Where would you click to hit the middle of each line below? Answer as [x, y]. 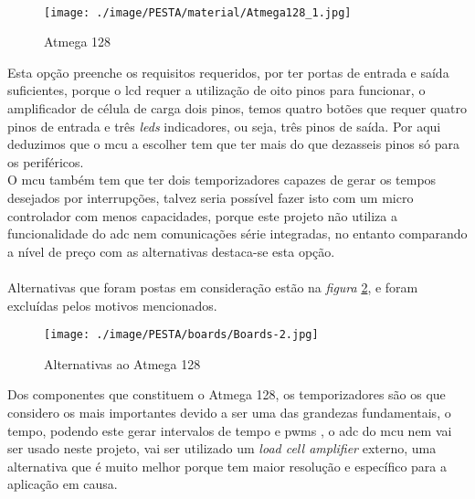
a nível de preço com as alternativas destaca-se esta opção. [171, 251]
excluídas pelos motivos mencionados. [112, 305]
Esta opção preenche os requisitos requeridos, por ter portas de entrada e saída [228, 72]
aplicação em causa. [63, 484]
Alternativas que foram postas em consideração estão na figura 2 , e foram [213, 287]
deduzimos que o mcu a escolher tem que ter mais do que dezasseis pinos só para [233, 144]
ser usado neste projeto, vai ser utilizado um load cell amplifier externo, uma [222, 448]
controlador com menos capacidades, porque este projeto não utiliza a [202, 215]
